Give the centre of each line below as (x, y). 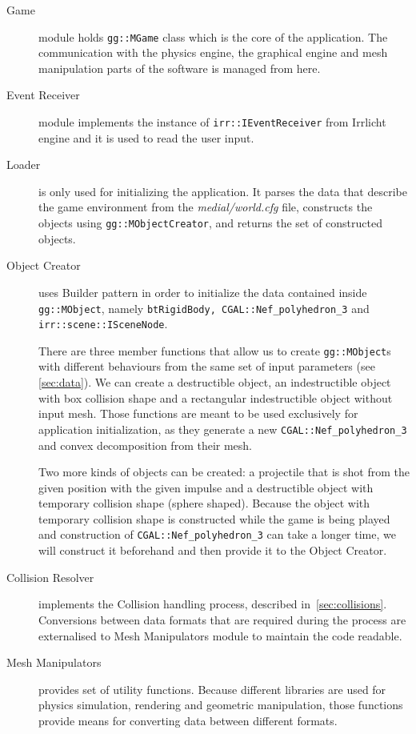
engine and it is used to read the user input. (146, 137)
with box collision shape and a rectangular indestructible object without (216, 397)
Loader (24, 164)
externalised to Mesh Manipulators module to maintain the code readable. (220, 635)
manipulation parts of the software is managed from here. (180, 68)
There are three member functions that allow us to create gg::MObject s (215, 350)
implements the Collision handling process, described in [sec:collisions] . (213, 604)
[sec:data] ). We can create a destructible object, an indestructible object (215, 382)
